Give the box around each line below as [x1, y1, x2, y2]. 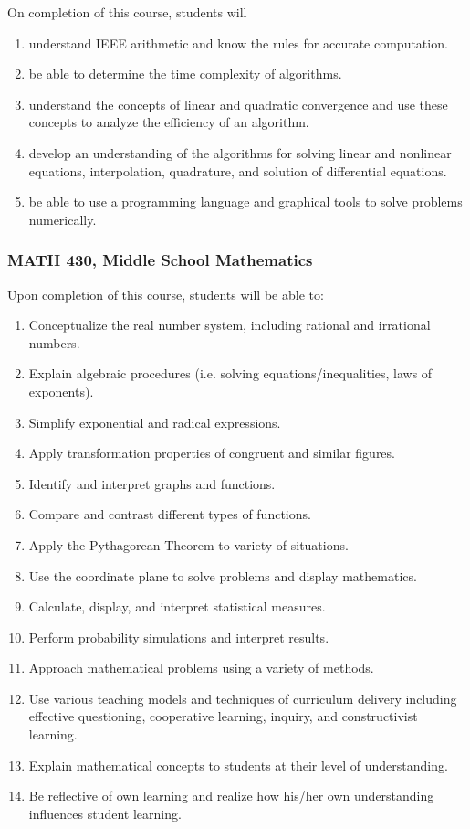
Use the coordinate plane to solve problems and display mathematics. [28, 566, 417, 585]
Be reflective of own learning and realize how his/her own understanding [28, 786, 434, 805]
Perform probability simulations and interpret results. [28, 627, 329, 646]
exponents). [28, 381, 94, 400]
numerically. [28, 209, 97, 229]
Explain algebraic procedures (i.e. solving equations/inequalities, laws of [28, 364, 433, 383]
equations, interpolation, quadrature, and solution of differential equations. [28, 161, 447, 180]
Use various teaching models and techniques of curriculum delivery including [28, 688, 457, 707]
